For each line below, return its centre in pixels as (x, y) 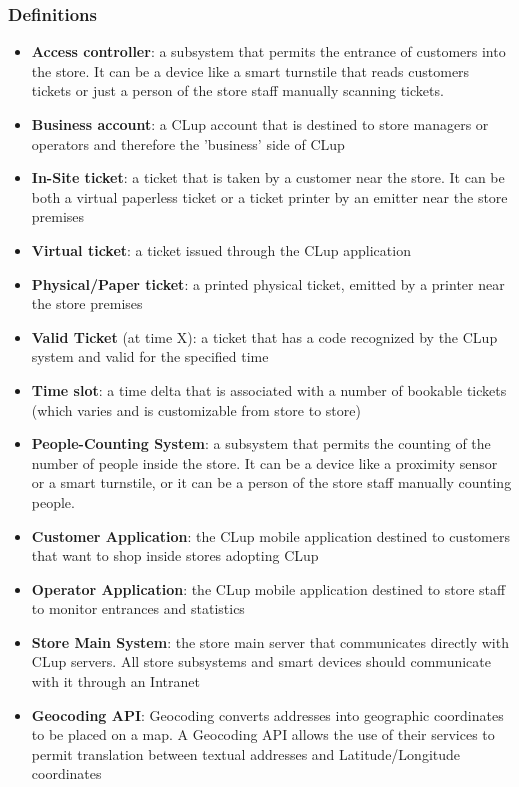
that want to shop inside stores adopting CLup (175, 555)
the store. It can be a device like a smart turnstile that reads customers (250, 70)
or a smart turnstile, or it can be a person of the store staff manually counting (271, 482)
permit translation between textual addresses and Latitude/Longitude (246, 753)
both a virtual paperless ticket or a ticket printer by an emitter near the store (269, 196)
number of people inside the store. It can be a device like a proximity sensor (264, 462)
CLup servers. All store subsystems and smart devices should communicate (261, 661)
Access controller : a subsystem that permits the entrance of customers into (268, 51)
